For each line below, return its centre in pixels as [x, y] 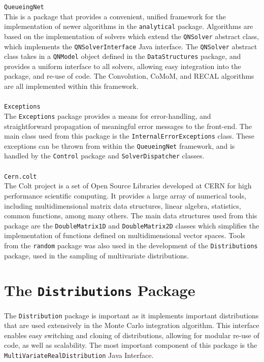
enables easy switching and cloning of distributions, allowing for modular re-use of [132, 335]
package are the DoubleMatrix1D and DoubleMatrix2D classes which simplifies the [132, 225]
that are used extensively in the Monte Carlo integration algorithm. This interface [132, 325]
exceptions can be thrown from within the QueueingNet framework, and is [120, 145]
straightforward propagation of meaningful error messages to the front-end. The [128, 126]
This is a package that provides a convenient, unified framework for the [115, 16]
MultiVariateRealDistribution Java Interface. [79, 355]
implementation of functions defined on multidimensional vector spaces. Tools [125, 235]
